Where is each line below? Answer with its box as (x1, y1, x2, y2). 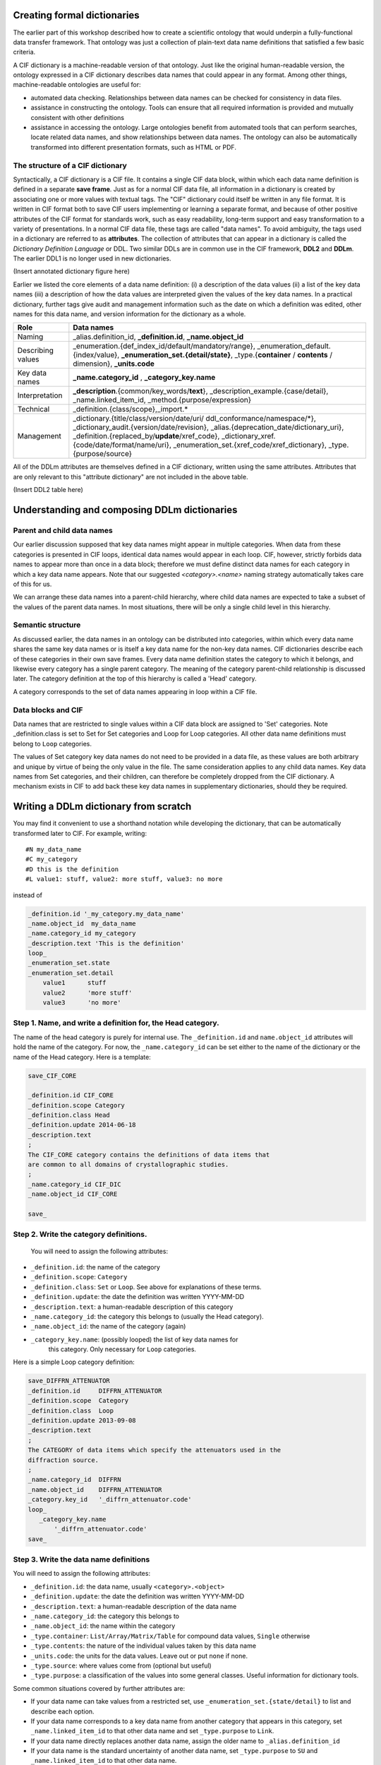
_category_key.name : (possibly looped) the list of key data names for (30, 1335, 238, 1344)
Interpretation (17, 390, 63, 400)
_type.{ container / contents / (234, 350, 333, 360)
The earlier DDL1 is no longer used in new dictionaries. (13, 254, 172, 263)
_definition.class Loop (28, 1406, 114, 1415)
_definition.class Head (28, 1111, 111, 1119)
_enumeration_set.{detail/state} (121, 350, 231, 360)
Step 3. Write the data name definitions (13, 1555, 150, 1564)
